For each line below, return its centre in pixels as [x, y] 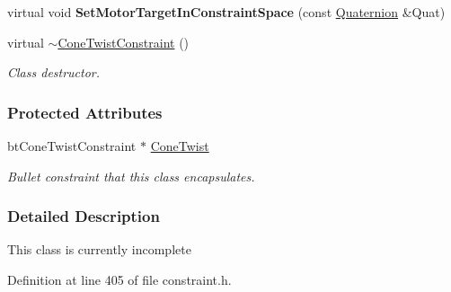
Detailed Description [84, 216]
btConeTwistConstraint [72, 146]
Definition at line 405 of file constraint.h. [119, 279]
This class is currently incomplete [99, 249]
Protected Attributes [85, 112]
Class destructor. [54, 72]
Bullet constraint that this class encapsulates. [131, 176]
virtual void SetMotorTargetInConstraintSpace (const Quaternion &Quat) [226, 12]
